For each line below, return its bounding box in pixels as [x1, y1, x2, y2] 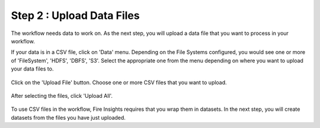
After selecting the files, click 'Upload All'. [11, 92, 113, 99]
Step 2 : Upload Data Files [11, 9, 140, 22]
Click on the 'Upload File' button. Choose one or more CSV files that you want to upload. [11, 79, 228, 86]
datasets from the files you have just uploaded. [11, 114, 126, 121]
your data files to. [11, 65, 54, 72]
